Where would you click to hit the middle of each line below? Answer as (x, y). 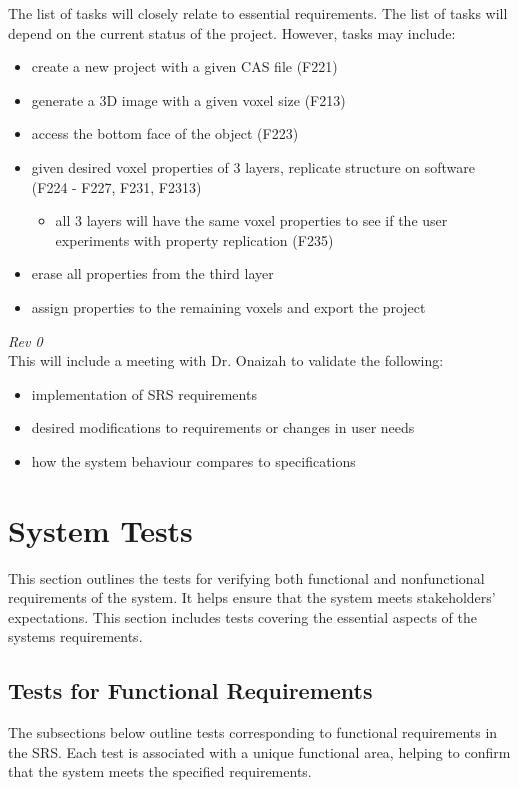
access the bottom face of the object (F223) (165, 133)
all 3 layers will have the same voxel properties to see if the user (251, 220)
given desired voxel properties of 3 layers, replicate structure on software (253, 166)
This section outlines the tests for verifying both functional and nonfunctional (246, 577)
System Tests (100, 529)
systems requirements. (75, 636)
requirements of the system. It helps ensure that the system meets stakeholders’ (252, 597)
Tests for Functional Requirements (190, 690)
